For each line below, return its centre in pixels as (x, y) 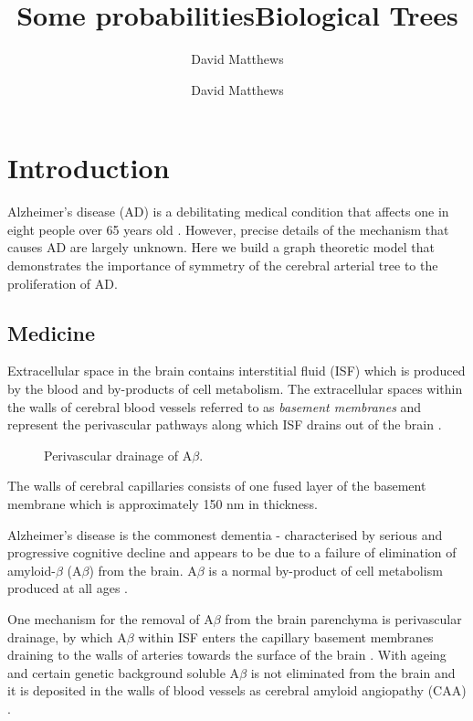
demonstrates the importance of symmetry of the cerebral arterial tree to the (223, 265)
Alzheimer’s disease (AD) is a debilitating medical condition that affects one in (228, 212)
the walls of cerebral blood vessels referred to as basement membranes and (215, 406)
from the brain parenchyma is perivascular (343, 618)
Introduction (89, 168)
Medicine (52, 332)
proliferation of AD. (63, 283)
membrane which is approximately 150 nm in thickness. (163, 503)
